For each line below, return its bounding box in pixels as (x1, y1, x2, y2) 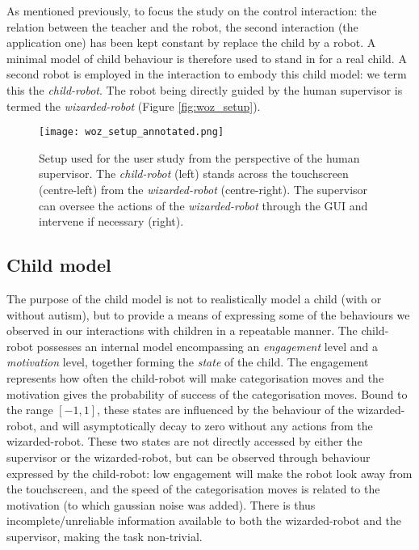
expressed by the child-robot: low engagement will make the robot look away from (6, 464, 413, 481)
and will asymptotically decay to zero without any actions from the (40, 417, 373, 434)
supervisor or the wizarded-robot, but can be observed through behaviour (6, 448, 371, 465)
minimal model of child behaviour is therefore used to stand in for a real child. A (6, 49, 407, 66)
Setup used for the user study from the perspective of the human (39, 149, 360, 166)
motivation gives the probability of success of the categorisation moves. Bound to (6, 385, 408, 402)
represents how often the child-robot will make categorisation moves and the (6, 369, 384, 386)
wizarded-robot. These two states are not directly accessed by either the (6, 433, 362, 450)
